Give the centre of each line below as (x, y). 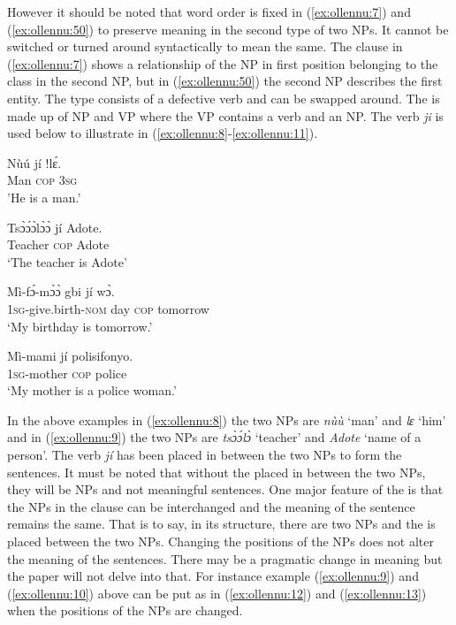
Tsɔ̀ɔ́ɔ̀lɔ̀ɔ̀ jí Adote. (55, 227)
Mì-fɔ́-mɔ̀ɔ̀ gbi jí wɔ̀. (61, 291)
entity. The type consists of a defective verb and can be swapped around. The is (224, 98)
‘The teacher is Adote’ (67, 261)
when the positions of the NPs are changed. (125, 610)
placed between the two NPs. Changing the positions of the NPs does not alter (221, 541)
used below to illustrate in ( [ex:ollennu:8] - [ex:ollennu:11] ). (163, 133)
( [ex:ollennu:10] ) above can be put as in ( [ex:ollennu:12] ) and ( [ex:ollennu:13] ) (217, 593)
